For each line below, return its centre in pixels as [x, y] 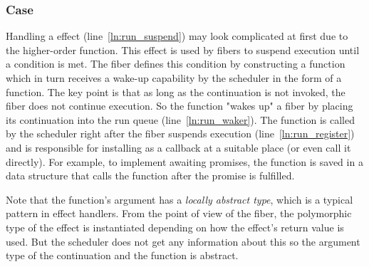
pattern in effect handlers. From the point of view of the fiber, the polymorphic [179, 213]
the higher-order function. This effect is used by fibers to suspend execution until [183, 49]
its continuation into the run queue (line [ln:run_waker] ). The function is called [180, 119]
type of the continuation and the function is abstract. [122, 255]
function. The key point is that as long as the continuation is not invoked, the [176, 91]
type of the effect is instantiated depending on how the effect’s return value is [175, 227]
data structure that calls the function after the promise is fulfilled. [150, 176]
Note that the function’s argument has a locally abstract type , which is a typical [180, 199]
